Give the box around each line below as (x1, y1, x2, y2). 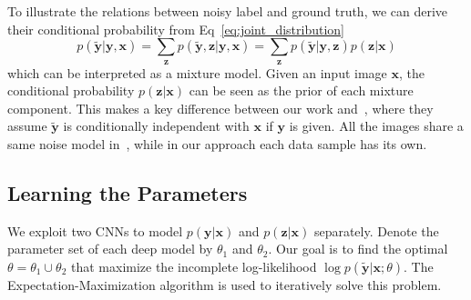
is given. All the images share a (289, 116, 464, 135)
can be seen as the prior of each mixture (189, 81, 414, 100)
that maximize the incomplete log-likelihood (70, 256, 317, 275)
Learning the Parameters (7, 178, 248, 206)
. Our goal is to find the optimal (268, 239, 448, 258)
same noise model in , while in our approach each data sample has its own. (7, 134, 427, 153)
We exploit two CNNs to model (7, 221, 183, 240)
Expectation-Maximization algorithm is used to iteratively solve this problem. (7, 275, 442, 294)
